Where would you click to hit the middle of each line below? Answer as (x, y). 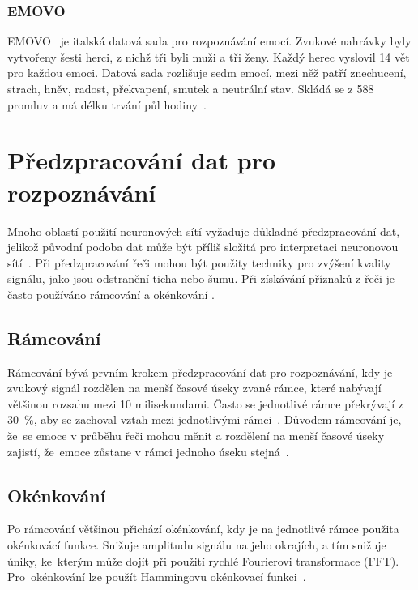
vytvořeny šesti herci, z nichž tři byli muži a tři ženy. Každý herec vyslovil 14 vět (209, 56)
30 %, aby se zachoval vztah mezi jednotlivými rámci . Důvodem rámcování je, (205, 419)
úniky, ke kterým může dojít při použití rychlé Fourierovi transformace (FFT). (203, 560)
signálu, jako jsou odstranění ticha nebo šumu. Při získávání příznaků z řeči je (201, 278)
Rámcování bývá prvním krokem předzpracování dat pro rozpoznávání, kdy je (200, 372)
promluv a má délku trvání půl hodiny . (107, 104)
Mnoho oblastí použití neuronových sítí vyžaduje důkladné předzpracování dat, (204, 231)
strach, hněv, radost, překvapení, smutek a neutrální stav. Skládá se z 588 (191, 88)
